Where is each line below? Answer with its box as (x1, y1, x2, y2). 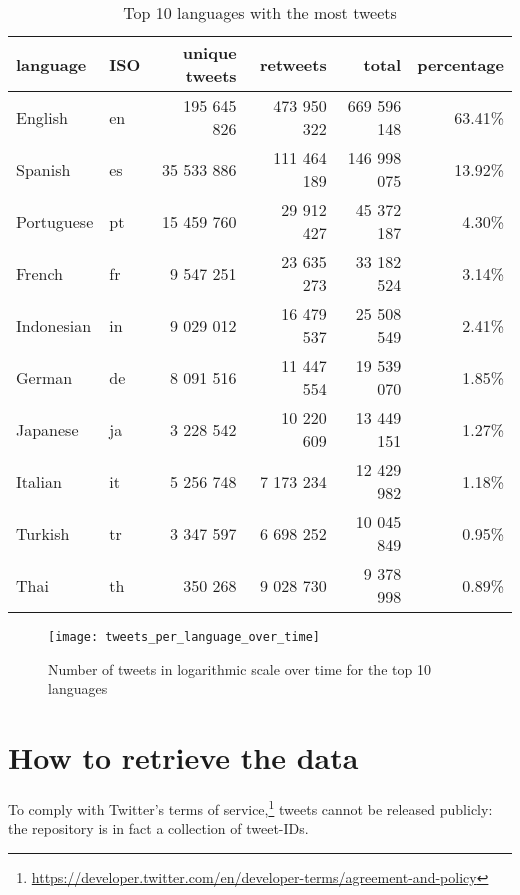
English (16, 105, 68, 129)
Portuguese (16, 209, 94, 233)
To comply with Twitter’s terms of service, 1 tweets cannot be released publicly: (8, 795, 493, 819)
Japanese (16, 417, 79, 441)
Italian (16, 469, 62, 493)
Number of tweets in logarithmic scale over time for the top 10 (48, 658, 431, 679)
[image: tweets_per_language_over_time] (48, 630, 321, 644)
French (16, 261, 63, 285)
